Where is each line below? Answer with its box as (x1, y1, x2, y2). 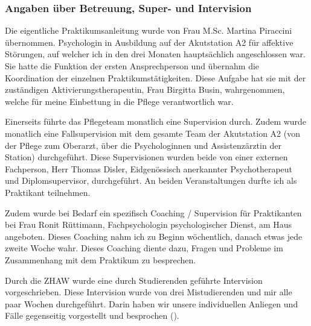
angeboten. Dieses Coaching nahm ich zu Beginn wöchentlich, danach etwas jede (5, 230, 303, 242)
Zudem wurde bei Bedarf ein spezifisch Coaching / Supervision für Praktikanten (5, 206, 302, 219)
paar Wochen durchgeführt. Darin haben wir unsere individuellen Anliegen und (5, 297, 298, 310)
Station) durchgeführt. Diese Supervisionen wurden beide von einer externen (5, 151, 288, 163)
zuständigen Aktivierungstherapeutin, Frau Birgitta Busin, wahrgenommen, (5, 83, 285, 96)
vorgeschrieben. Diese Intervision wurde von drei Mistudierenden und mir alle (5, 286, 292, 298)
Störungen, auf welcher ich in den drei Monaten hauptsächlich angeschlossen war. (5, 48, 306, 60)
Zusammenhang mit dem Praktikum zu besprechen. (5, 253, 196, 266)
